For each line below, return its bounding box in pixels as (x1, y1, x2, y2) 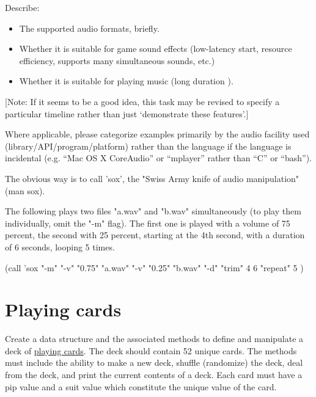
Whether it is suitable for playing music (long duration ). (19, 75, 233, 87)
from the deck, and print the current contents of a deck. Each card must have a (5, 368, 303, 381)
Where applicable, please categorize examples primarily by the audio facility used (5, 128, 310, 140)
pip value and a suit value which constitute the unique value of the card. (5, 380, 277, 393)
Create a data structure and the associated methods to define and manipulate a (5, 332, 304, 345)
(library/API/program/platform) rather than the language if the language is (5, 139, 292, 152)
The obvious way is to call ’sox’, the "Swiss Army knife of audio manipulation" (5, 172, 299, 184)
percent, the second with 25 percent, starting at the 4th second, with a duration (5, 228, 305, 241)
